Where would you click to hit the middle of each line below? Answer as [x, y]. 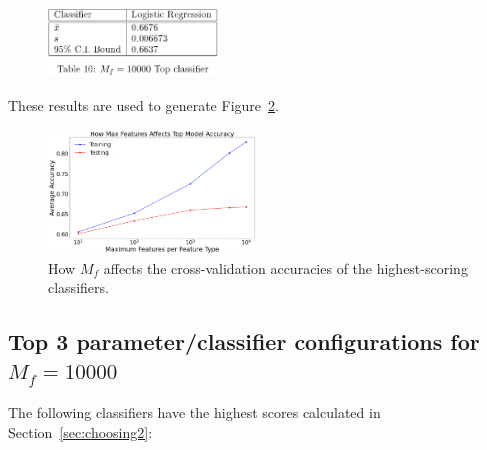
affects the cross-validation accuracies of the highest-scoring [285, 267]
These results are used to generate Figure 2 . [143, 105]
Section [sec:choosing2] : [80, 431]
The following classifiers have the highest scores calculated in [194, 412]
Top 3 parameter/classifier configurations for [244, 341]
